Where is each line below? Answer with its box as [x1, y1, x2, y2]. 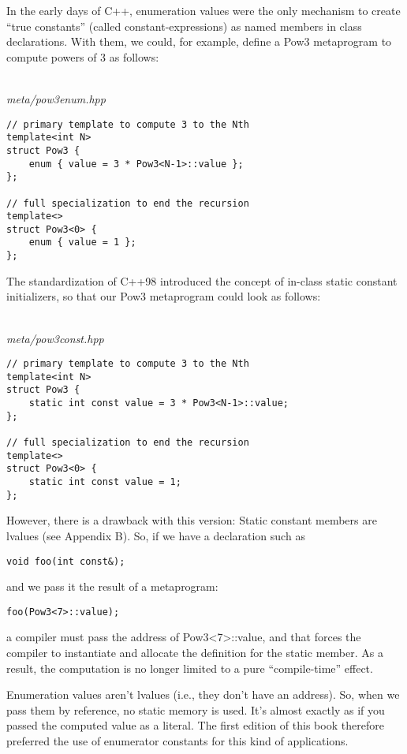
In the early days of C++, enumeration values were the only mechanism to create [6, 2, 401, 18]
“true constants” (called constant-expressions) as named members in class [6, 17, 362, 34]
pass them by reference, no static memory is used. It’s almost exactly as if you [6, 701, 385, 718]
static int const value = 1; [28, 476, 181, 488]
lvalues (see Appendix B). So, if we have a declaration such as [6, 527, 305, 543]
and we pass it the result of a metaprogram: [6, 578, 218, 595]
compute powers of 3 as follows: [6, 48, 159, 65]
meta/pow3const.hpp [6, 330, 104, 346]
